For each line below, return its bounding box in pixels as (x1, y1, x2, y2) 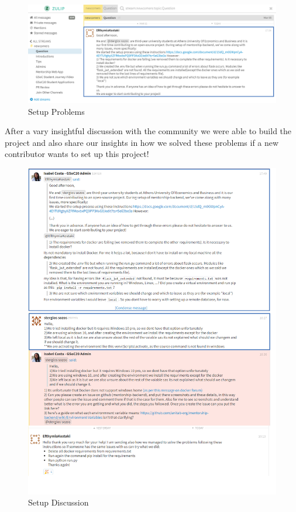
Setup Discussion (28, 496, 89, 508)
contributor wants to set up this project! (5, 148, 149, 160)
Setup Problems (28, 105, 85, 117)
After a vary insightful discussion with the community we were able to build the (5, 125, 292, 137)
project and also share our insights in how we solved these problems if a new (5, 136, 279, 148)
